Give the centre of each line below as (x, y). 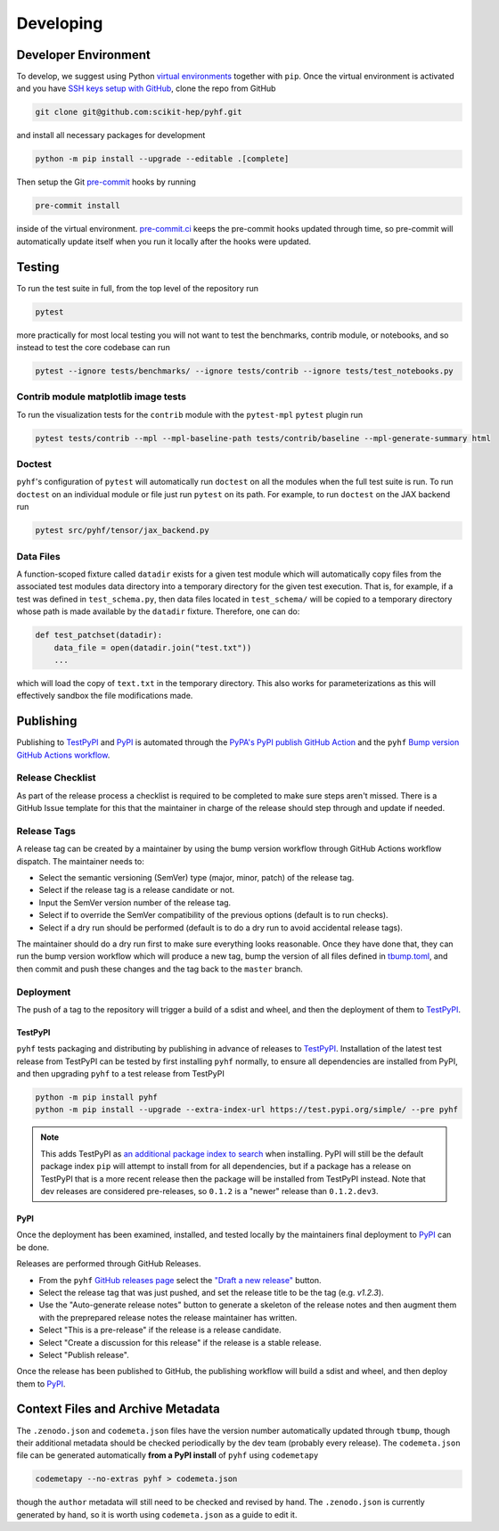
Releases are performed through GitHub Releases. (109, 1264)
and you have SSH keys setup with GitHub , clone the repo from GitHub (146, 88)
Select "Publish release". (84, 1355)
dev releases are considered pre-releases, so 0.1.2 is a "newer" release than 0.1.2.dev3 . (209, 1191)
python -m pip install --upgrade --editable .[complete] (162, 159)
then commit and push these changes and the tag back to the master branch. (160, 969)
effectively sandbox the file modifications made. (105, 696)
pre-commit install (78, 206)
